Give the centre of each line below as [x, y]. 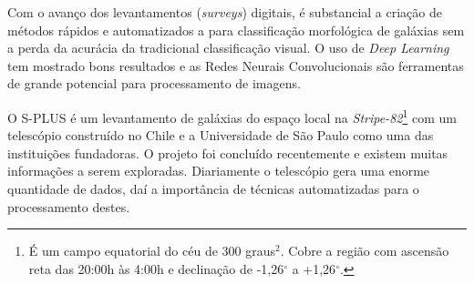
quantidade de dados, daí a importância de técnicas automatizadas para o [213, 188]
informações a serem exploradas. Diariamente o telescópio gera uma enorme [219, 171]
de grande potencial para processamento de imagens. [154, 83]
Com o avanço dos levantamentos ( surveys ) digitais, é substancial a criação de [225, 12]
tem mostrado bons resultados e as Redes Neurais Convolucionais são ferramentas [236, 65]
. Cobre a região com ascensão [365, 251]
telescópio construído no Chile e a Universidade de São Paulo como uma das [221, 135]
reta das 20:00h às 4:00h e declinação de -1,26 [156, 268]
